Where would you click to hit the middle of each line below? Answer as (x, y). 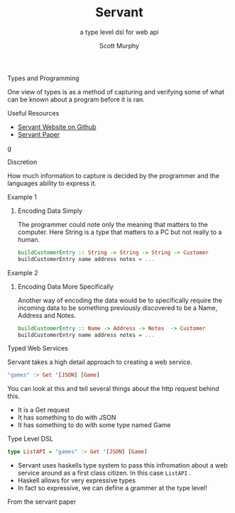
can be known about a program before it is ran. (76, 99)
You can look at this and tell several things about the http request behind (113, 389)
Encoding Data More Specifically (65, 286)
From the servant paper (42, 502)
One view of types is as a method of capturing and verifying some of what (116, 92)
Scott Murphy (119, 45)
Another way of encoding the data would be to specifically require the (120, 300)
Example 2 (23, 272)
